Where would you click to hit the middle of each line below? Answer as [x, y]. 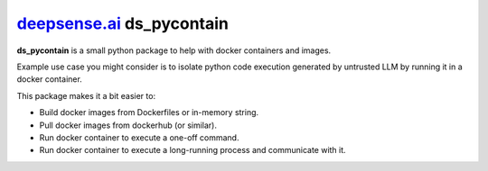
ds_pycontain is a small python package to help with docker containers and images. [174, 50]
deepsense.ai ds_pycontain [123, 23]
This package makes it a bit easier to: [86, 95]
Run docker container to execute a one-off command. [139, 137]
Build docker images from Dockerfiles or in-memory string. [149, 112]
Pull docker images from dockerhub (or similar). [128, 125]
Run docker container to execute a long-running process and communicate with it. [193, 150]
